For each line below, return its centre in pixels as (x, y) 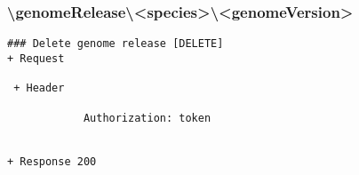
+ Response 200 (52, 162)
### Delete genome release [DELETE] (116, 44)
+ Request (36, 58)
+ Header (39, 88)
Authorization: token (147, 118)
